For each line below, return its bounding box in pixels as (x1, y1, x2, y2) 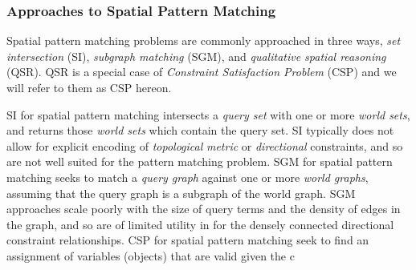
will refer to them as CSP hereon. (6, 79, 172, 95)
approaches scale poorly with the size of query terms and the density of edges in (6, 200, 401, 217)
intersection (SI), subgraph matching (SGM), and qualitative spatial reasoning (6, 47, 386, 64)
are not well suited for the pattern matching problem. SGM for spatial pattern (6, 153, 393, 170)
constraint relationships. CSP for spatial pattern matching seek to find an (6, 232, 369, 248)
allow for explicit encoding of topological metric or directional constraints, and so (6, 137, 403, 154)
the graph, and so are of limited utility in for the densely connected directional (6, 216, 394, 232)
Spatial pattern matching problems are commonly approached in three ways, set (6, 32, 401, 49)
